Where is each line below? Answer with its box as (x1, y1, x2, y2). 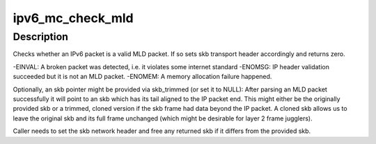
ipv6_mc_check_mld (13, 10, 134, 26)
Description (13, 30, 69, 43)
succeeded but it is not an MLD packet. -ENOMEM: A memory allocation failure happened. (13, 73, 272, 81)
